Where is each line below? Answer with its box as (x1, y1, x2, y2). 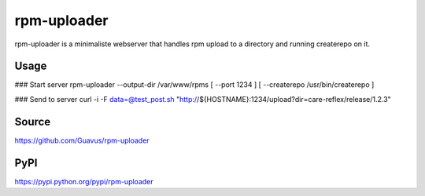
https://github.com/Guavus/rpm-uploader (14, 136, 150, 145)
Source (14, 114, 51, 129)
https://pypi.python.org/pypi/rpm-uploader (14, 176, 153, 186)
